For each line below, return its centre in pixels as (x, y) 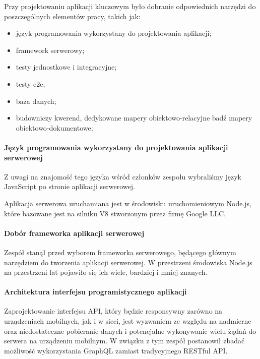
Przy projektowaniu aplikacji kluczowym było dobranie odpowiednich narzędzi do (130, 6)
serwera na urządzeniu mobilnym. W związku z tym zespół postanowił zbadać (124, 341)
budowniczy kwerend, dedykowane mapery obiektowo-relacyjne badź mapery (134, 118)
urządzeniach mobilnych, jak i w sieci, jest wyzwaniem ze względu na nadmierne (128, 321)
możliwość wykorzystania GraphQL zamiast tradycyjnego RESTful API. (116, 350)
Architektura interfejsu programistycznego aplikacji (95, 292)
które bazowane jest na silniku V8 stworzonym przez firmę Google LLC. (115, 213)
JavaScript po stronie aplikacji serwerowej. (70, 186)
